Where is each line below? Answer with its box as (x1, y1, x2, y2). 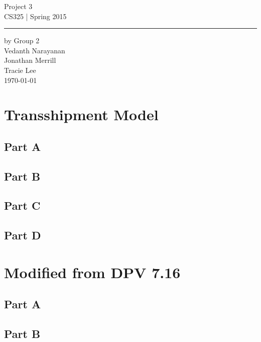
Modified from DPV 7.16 (4, 262, 181, 282)
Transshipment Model (4, 104, 159, 125)
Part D (4, 227, 41, 243)
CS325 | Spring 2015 (4, 11, 67, 21)
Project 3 (4, 1, 33, 11)
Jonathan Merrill (4, 55, 56, 65)
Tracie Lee (4, 64, 36, 75)
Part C (4, 198, 41, 213)
